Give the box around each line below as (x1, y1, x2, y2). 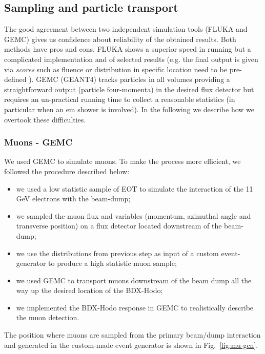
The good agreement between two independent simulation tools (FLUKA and (4, 24, 248, 34)
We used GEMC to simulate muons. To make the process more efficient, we (4, 156, 241, 166)
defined (4, 74, 27, 85)
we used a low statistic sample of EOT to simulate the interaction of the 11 (16, 183, 253, 194)
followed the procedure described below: (4, 165, 130, 176)
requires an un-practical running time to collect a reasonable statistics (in (4, 94, 235, 105)
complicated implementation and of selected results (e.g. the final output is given (4, 53, 258, 64)
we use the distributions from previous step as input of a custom (16, 247, 219, 258)
